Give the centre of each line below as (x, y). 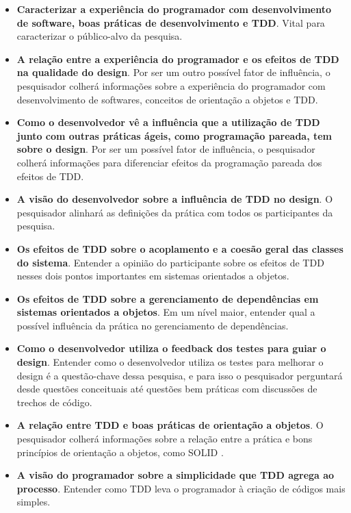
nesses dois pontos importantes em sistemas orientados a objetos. (153, 276)
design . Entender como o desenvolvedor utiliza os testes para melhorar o (170, 362)
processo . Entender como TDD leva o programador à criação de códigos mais (181, 488)
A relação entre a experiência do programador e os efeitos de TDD (178, 59)
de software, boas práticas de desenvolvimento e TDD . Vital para (171, 22)
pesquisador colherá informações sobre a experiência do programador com (171, 85)
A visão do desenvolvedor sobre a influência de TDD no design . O (175, 199)
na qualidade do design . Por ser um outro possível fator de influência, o (173, 72)
